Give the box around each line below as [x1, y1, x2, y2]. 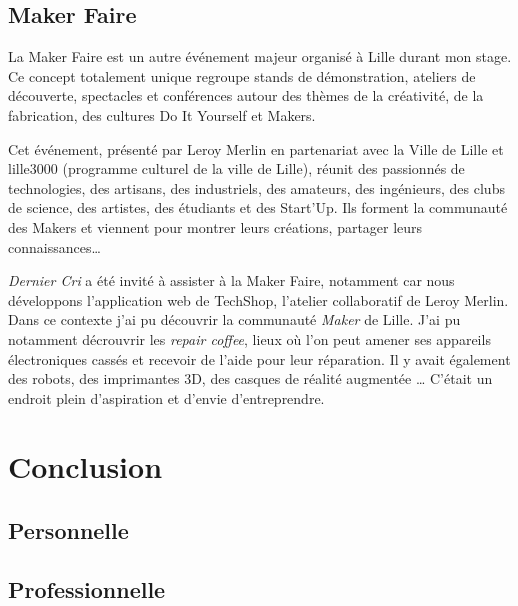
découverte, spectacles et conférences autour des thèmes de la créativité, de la [8, 85, 484, 106]
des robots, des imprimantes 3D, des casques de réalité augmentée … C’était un [8, 368, 493, 389]
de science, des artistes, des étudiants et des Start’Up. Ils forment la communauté [8, 197, 508, 218]
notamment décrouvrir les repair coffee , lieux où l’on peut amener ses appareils [8, 328, 491, 349]
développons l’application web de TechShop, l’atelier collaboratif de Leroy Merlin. [8, 289, 509, 310]
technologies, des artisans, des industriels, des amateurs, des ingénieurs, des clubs [8, 177, 505, 198]
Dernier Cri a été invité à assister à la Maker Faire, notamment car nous [8, 270, 455, 291]
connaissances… [8, 236, 101, 257]
